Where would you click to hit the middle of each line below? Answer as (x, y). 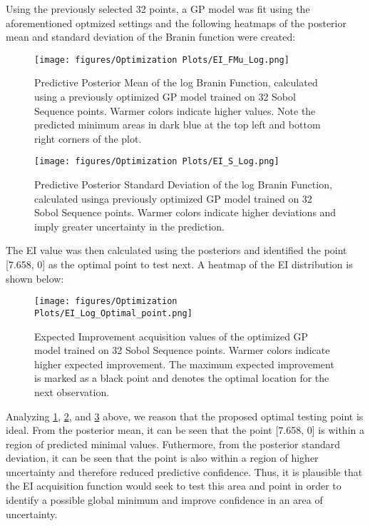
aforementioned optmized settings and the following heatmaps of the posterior (176, 22)
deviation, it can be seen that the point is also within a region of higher (162, 458)
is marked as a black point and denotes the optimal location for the (182, 378)
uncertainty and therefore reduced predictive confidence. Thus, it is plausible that (184, 471)
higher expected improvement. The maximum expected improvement (184, 364)
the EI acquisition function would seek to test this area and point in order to (174, 486)
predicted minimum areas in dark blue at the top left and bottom (178, 125)
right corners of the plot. (88, 138)
